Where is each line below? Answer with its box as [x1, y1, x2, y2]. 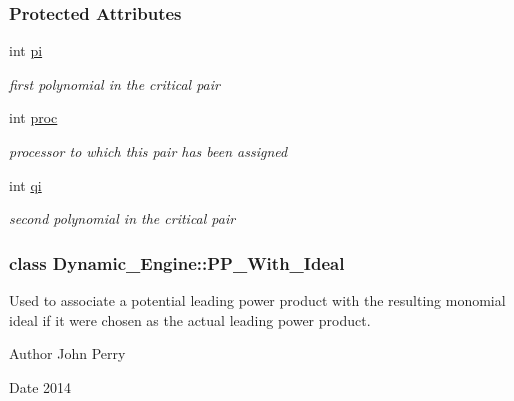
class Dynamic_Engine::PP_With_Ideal [9, 250, 345, 275]
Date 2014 [9, 376, 72, 397]
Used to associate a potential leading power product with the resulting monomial [9, 290, 506, 310]
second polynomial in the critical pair [9, 208, 236, 229]
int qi [9, 174, 42, 195]
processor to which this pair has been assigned [9, 141, 288, 161]
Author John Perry [9, 343, 126, 364]
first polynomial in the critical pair [9, 73, 220, 94]
